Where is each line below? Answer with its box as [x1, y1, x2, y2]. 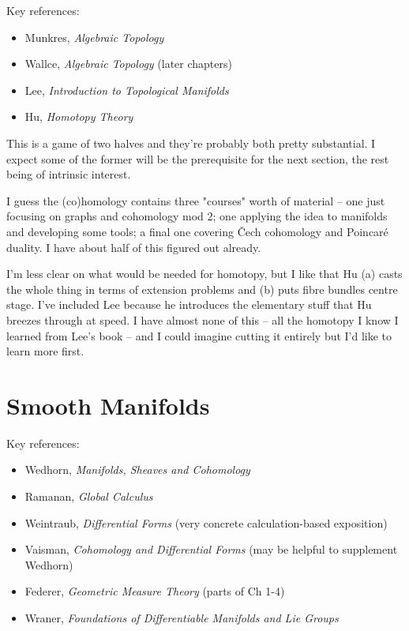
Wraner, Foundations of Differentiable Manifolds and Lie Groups [24, 609, 339, 625]
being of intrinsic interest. [6, 166, 131, 182]
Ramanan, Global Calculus [24, 488, 153, 504]
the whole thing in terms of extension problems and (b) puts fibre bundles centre [6, 280, 398, 297]
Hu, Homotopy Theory [24, 108, 133, 125]
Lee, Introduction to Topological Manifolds [24, 81, 229, 98]
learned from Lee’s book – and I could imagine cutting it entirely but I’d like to [6, 327, 392, 344]
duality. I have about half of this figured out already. [6, 239, 261, 255]
